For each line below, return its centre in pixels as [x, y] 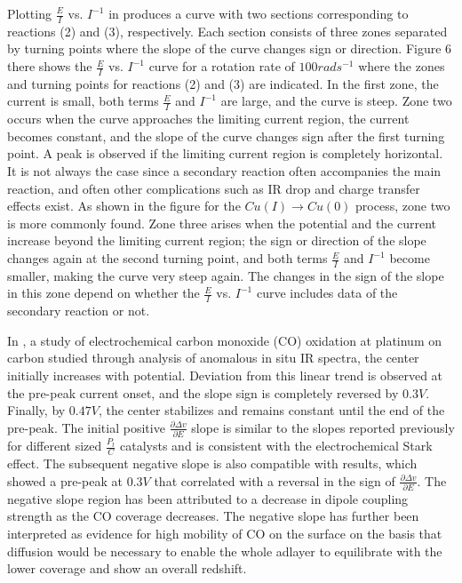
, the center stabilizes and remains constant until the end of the [271, 410]
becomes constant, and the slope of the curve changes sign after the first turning [226, 136]
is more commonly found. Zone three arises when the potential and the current [222, 223]
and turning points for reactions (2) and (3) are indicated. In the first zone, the [223, 83]
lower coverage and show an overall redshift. [127, 568]
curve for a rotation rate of [222, 66]
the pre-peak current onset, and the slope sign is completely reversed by [203, 392]
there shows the [50, 66]
